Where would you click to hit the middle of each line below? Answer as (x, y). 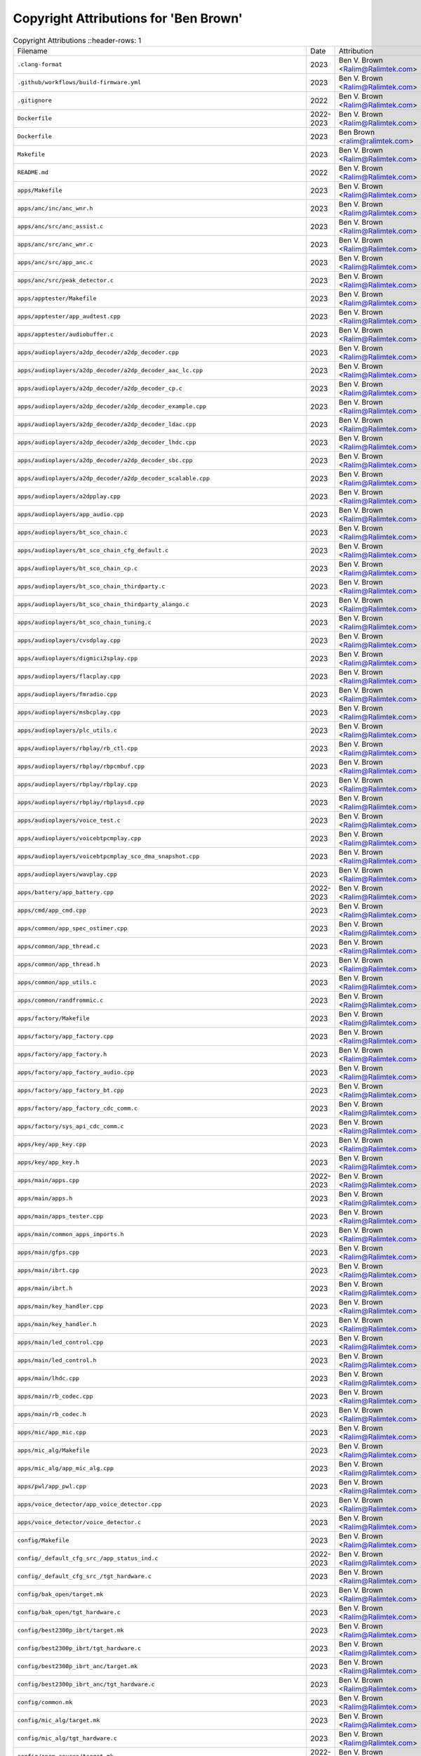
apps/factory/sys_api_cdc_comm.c (71, 1126)
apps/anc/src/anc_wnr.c (55, 245)
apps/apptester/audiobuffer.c (65, 335)
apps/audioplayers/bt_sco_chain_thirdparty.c (91, 587)
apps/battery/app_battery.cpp (65, 892)
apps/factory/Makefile (54, 1018)
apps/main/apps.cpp (48, 1180)
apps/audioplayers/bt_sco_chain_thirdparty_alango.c (103, 604)
